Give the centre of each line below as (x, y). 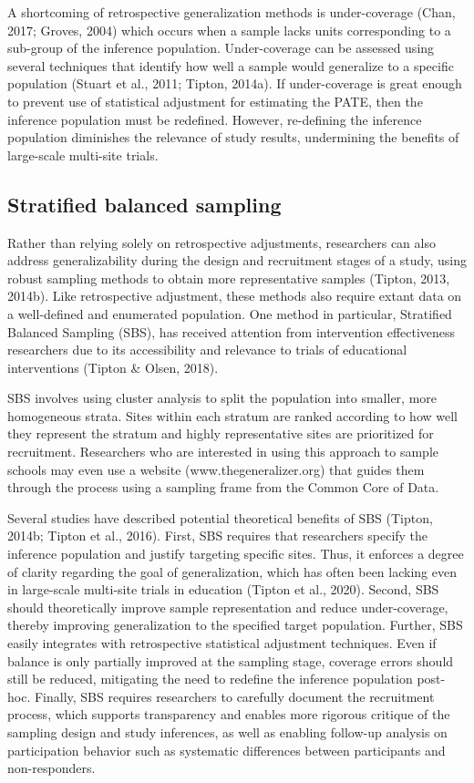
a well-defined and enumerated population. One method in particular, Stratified (230, 313)
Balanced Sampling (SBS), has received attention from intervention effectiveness (232, 331)
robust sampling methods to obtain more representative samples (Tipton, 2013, (229, 278)
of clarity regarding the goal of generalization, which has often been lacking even (232, 571)
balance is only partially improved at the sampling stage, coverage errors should (231, 660)
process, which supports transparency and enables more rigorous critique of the (229, 714)
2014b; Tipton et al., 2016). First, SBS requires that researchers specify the (218, 536)
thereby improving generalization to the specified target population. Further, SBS (235, 625)
